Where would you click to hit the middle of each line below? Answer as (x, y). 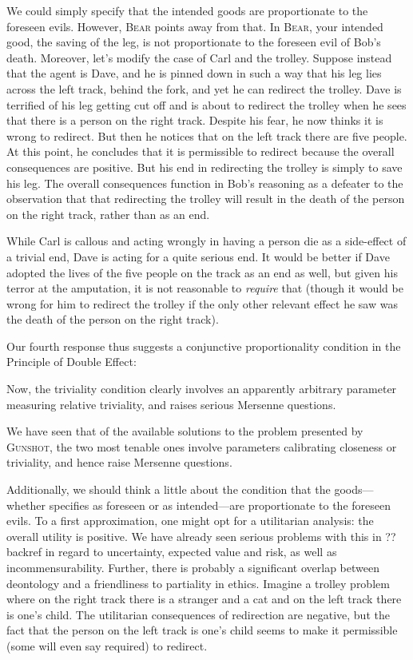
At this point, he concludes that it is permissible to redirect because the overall (201, 151)
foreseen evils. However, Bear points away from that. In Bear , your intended (195, 26)
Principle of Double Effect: (71, 362)
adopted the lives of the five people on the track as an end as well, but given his (202, 272)
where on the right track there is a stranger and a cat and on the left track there (204, 599)
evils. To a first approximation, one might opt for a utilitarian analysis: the (190, 521)
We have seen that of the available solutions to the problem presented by (185, 431)
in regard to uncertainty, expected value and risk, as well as (191, 552)
